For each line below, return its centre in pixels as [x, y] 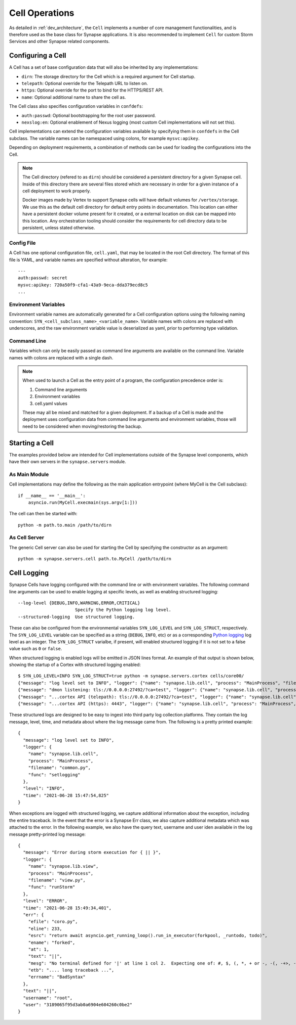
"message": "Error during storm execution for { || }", [92, 852]
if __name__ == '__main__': [52, 495]
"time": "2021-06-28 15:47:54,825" [66, 795]
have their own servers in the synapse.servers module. [68, 462]
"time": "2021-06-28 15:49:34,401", [67, 908]
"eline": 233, [45, 929]
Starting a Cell [31, 443]
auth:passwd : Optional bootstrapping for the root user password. [89, 115]
